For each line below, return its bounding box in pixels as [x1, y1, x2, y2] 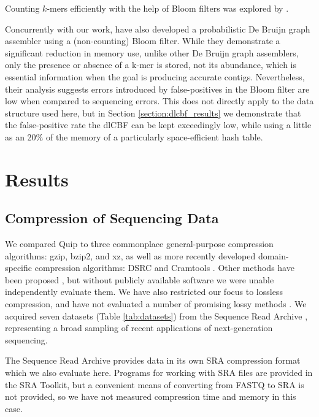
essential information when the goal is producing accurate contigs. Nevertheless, [5, 70, 305, 83]
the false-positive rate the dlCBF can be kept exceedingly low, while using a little [5, 118, 312, 131]
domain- [258, 249, 289, 262]
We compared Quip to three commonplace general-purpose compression [5, 237, 274, 250]
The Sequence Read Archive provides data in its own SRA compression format [5, 354, 301, 367]
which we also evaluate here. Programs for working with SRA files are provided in [5, 366, 313, 379]
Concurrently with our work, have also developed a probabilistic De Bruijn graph [5, 22, 310, 35]
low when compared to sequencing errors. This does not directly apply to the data [5, 94, 314, 107]
